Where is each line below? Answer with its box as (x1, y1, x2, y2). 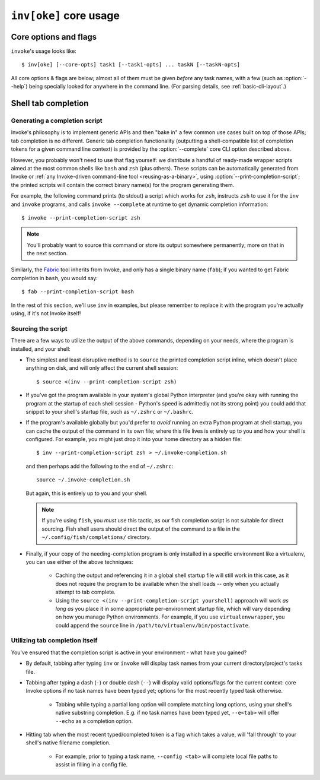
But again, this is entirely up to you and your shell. (25, 490, 148, 497)
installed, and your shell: (11, 345, 71, 353)
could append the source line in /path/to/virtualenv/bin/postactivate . (55, 622, 250, 629)
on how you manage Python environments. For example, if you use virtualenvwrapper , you (55, 613, 285, 620)
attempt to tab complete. (55, 588, 116, 596)
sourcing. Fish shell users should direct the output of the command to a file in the (41, 525, 240, 532)
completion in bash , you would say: (11, 274, 98, 281)
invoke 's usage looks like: (11, 47, 76, 55)
